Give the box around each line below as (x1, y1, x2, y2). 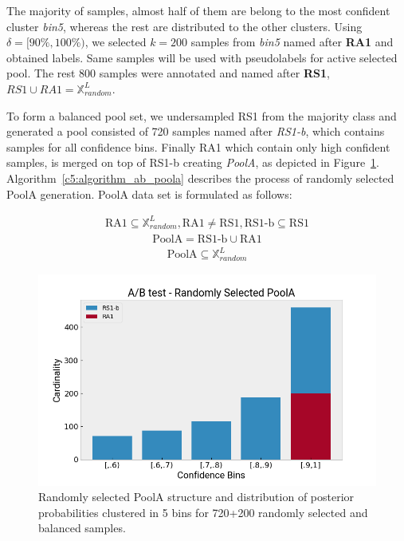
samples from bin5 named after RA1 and (190, 34, 394, 50)
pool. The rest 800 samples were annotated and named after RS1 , (6, 65, 330, 81)
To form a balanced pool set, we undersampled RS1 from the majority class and (6, 107, 397, 124)
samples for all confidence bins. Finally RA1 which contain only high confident (6, 138, 390, 155)
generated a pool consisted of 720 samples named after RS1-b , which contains (6, 123, 385, 140)
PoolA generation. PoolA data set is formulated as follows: (6, 185, 292, 202)
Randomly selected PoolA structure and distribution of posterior (38, 488, 355, 505)
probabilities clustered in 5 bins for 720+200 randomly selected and (38, 503, 368, 520)
